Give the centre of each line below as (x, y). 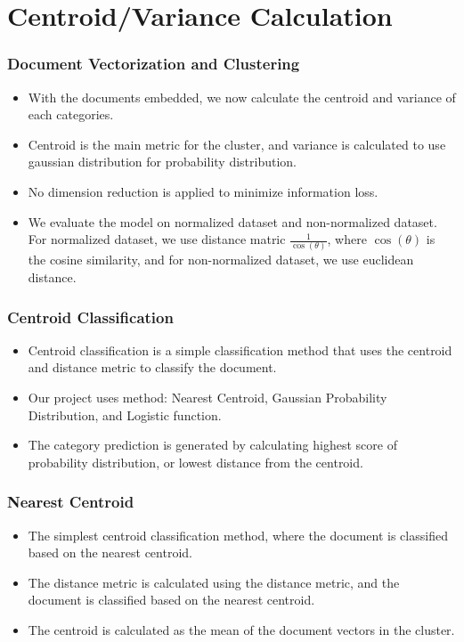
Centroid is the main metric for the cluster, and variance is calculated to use (237, 144)
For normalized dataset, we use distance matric (157, 239)
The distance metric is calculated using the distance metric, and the (214, 582)
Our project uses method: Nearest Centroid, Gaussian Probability (208, 398)
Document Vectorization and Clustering (154, 64)
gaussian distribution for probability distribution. (162, 162)
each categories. (71, 114)
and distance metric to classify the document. (152, 367)
